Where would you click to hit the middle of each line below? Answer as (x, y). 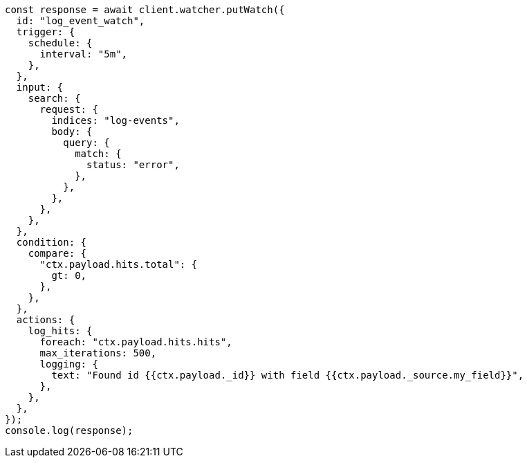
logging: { (69, 364)
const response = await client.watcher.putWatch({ (145, 10)
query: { (86, 143)
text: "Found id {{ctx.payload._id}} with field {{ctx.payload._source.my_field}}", (288, 375)
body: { (72, 131)
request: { (69, 109)
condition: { (52, 242)
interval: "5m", (84, 54)
